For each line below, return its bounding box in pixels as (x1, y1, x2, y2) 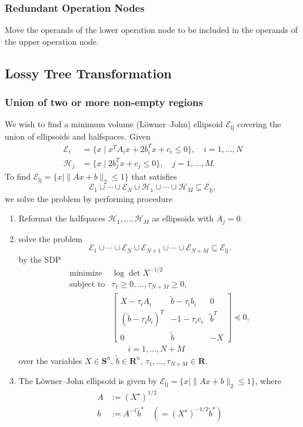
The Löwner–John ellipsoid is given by (18, 375, 157, 387)
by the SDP (18, 253, 61, 265)
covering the (237, 118, 281, 130)
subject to (69, 280, 105, 289)
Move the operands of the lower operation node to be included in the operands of (5, 24, 298, 36)
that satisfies (131, 170, 177, 183)
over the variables (18, 354, 82, 366)
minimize (69, 269, 102, 277)
